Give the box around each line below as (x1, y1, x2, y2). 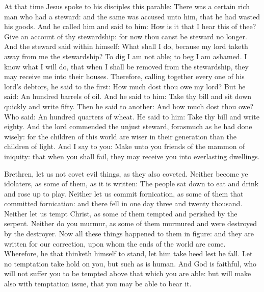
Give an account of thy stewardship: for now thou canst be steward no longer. (4, 31, 247, 41)
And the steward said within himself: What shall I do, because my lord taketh (4, 41, 248, 52)
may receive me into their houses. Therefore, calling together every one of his (4, 71, 245, 82)
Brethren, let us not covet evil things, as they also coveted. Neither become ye (4, 168, 248, 179)
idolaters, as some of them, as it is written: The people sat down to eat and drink (4, 178, 259, 189)
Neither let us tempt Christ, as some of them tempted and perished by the (4, 208, 237, 218)
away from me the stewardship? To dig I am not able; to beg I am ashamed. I (4, 51, 247, 61)
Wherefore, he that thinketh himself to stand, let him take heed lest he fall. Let (4, 248, 253, 259)
